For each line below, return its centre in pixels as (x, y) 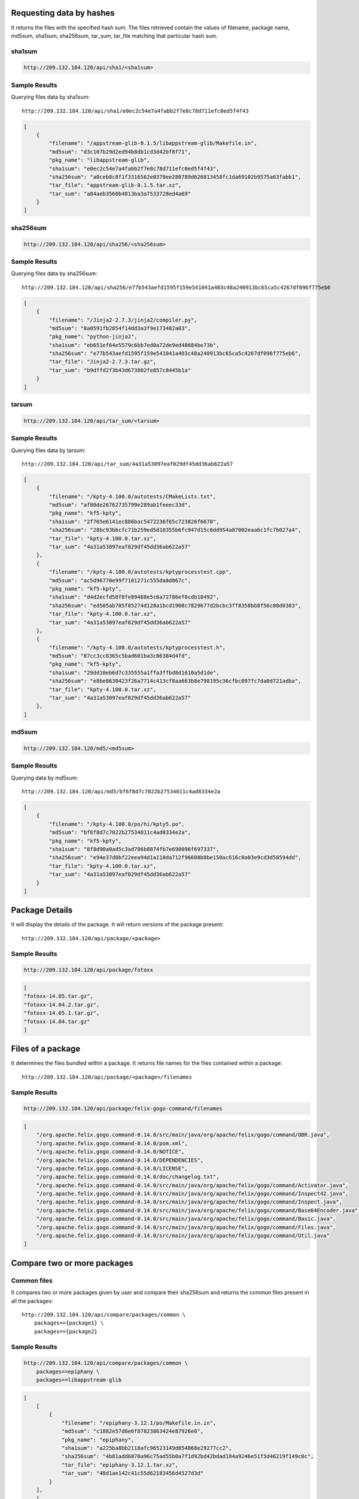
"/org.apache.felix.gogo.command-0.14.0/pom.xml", (112, 1143)
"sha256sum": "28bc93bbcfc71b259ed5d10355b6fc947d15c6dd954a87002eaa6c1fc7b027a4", (175, 530)
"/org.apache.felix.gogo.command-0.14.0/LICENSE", (112, 1168)
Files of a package (46, 1049)
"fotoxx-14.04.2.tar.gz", (62, 1005)
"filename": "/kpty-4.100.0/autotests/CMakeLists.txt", (133, 496)
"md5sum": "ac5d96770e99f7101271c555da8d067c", (120, 580)
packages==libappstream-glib (79, 1380)
